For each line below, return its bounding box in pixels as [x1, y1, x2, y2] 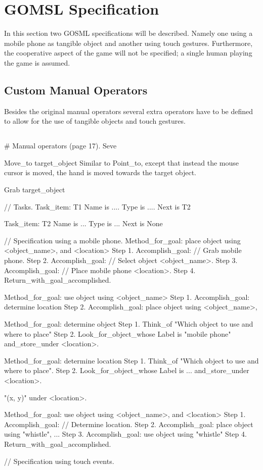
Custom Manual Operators [4, 82, 148, 97]
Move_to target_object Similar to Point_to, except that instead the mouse [4, 157, 239, 168]
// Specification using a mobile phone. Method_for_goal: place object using [4, 235, 241, 245]
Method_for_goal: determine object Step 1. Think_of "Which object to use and [4, 319, 253, 329]
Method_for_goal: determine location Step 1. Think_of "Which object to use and [4, 355, 259, 365]
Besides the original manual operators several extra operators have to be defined [4, 106, 253, 116]
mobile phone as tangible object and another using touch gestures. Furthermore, [4, 37, 253, 48]
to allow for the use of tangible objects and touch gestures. [4, 116, 186, 126]
